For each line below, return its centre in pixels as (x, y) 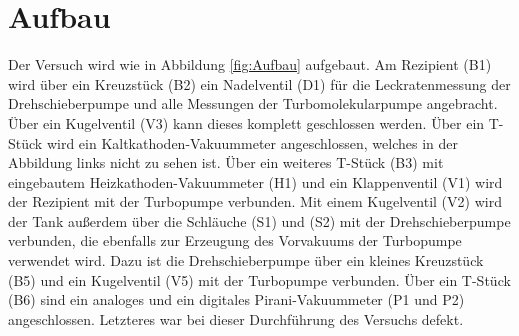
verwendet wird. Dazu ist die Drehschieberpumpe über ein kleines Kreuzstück (246, 260)
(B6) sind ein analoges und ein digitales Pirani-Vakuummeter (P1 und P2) (236, 299)
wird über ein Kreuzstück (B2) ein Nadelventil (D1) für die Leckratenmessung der (259, 83)
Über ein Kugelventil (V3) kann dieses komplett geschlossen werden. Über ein (246, 122)
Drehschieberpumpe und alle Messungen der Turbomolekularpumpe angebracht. (253, 103)
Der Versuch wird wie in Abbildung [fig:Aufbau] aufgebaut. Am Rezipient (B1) (250, 64)
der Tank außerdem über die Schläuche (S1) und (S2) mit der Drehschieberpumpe (259, 220)
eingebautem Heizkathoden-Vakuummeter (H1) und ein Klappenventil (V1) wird (255, 181)
